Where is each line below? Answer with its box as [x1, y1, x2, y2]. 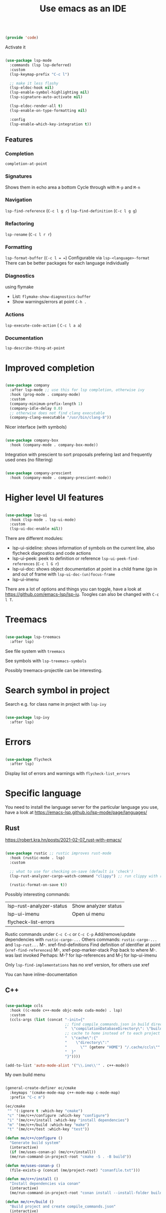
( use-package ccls [5, 1003, 43, 1009]
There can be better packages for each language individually [5, 260, 129, 266]
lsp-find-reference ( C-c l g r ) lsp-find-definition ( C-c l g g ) [5, 207, 137, 213]
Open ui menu [72, 911, 105, 918]
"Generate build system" [9, 1140, 61, 1146]
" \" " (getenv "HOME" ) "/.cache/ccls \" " [65, 1045, 161, 1050]
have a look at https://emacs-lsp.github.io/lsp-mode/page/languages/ [5, 810, 147, 816]
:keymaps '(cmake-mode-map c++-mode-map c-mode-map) [9, 1090, 121, 1095]
